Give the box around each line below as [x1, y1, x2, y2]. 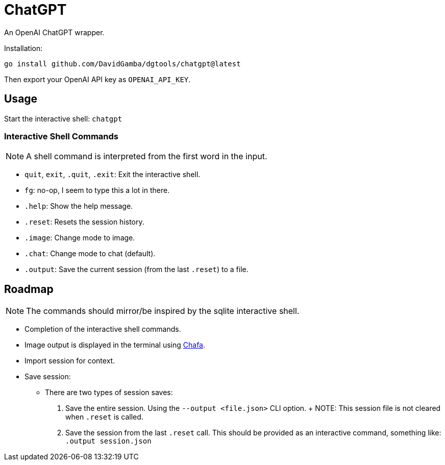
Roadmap [4, 282, 54, 296]
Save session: [24, 372, 71, 381]
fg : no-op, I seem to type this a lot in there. [24, 186, 170, 195]
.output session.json [65, 437, 152, 446]
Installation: [4, 43, 43, 53]
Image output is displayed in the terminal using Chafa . [24, 340, 206, 350]
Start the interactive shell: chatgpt [4, 114, 122, 123]
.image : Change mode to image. [24, 233, 135, 242]
